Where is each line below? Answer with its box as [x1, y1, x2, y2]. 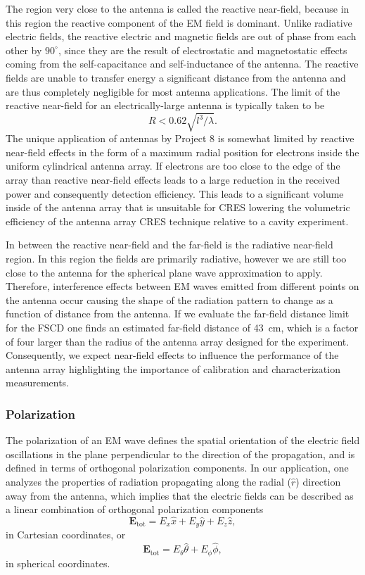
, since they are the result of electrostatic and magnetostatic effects [58, 42, 347, 57]
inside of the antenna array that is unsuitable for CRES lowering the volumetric [6, 200, 350, 215]
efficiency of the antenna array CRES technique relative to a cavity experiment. [6, 213, 349, 228]
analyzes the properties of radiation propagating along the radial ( [6, 474, 292, 488]
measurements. [6, 375, 70, 390]
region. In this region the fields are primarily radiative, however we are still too [6, 251, 347, 266]
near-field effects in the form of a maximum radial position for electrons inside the [6, 144, 359, 159]
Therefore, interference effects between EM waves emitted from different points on [6, 279, 359, 293]
